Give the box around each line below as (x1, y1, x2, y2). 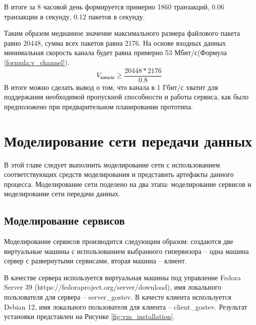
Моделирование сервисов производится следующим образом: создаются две (4, 236, 234, 246)
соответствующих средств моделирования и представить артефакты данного (4, 169, 234, 179)
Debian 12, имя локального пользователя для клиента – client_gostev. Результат (4, 301, 248, 312)
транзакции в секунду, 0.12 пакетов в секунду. (4, 11, 145, 21)
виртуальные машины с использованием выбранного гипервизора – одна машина (4, 245, 249, 256)
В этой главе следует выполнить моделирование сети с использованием (4, 159, 220, 169)
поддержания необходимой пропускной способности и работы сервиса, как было (4, 91, 249, 102)
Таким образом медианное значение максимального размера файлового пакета (4, 28, 240, 38)
